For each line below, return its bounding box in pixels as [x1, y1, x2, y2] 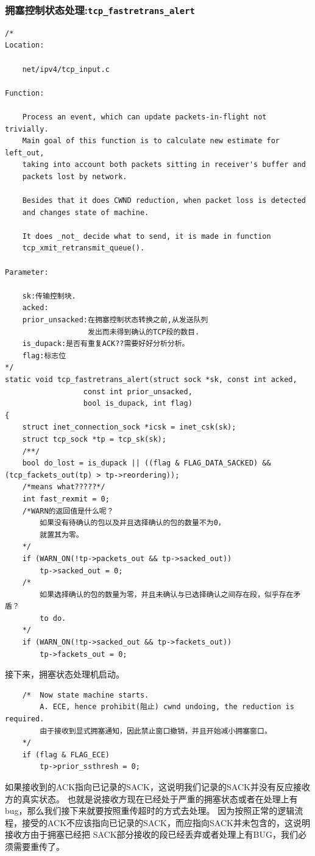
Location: [5, 41, 44, 50]
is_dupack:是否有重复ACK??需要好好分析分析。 [22, 339, 189, 348]
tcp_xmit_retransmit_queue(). [22, 244, 145, 253]
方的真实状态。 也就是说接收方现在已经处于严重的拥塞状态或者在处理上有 [5, 792, 298, 805]
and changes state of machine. [22, 208, 149, 217]
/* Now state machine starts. [22, 690, 149, 699]
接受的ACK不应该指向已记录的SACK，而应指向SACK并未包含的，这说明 [21, 816, 310, 829]
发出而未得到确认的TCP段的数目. [88, 327, 200, 336]
